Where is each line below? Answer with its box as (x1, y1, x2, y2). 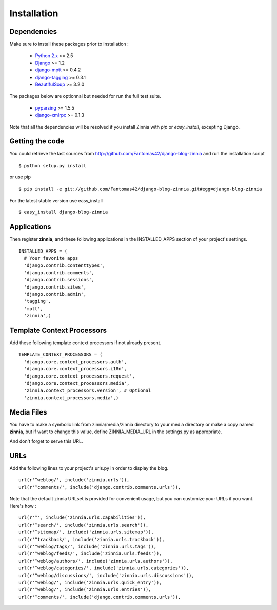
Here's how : (9, 503, 36, 509)
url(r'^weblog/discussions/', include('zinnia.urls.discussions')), (18, 572, 194, 578)
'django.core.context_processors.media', (24, 381, 130, 386)
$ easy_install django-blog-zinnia (18, 209, 108, 216)
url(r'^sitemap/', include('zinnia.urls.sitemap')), (18, 529, 154, 535)
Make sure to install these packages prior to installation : (9, 41, 129, 47)
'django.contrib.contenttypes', (24, 262, 105, 268)
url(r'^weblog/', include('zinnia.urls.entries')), (18, 587, 151, 593)
